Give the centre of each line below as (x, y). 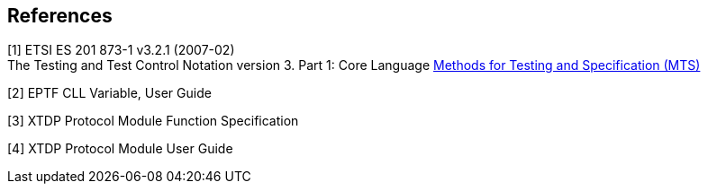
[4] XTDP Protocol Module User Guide (120, 149)
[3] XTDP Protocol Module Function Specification (153, 121)
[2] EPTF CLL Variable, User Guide (109, 93)
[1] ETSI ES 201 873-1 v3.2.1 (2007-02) (121, 50)
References (60, 16)
